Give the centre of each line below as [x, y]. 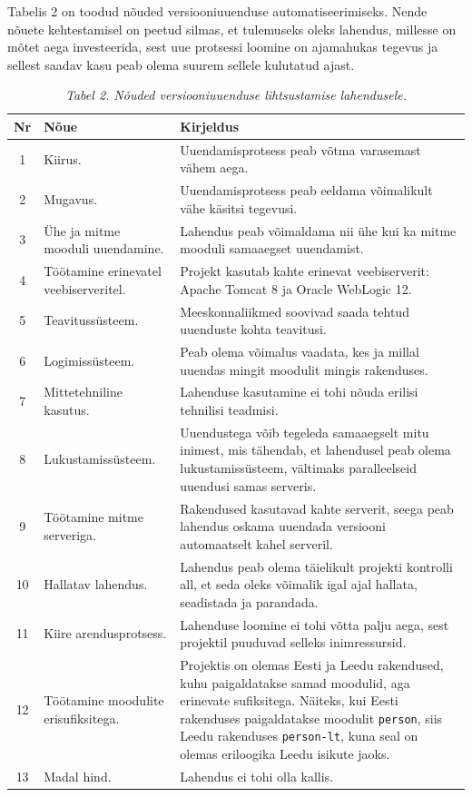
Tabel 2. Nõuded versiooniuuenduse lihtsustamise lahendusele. [236, 95]
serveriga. [70, 534]
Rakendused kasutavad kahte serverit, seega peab [317, 508]
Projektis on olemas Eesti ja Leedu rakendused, [312, 664]
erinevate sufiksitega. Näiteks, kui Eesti [289, 700]
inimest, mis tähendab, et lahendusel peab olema [315, 450]
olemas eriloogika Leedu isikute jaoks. [285, 754]
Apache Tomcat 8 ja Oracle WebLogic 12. [296, 288]
